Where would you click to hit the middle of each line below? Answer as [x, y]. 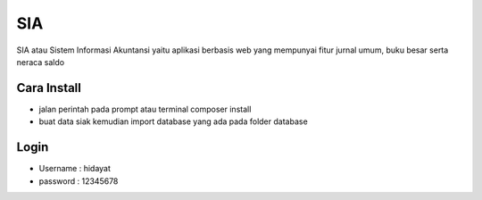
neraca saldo [41, 62]
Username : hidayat [75, 169]
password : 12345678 [79, 181]
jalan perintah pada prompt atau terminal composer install [145, 109]
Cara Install [49, 88]
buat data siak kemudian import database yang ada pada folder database [173, 121]
